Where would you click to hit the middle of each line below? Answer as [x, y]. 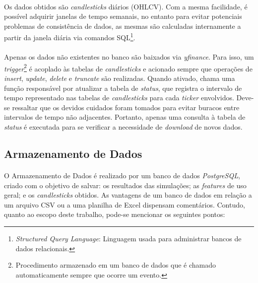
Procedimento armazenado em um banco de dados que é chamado [116, 265]
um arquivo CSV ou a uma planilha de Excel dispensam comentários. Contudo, [125, 204]
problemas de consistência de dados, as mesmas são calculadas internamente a [123, 26]
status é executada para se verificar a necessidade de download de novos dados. [123, 127]
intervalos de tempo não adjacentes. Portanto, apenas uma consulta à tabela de [125, 117]
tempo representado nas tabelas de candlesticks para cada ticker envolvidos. [119, 98]
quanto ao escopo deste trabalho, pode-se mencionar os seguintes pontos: [115, 214]
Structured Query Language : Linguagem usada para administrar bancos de [129, 238]
